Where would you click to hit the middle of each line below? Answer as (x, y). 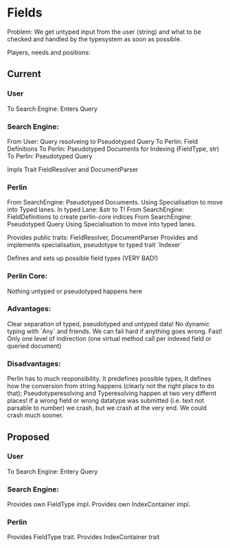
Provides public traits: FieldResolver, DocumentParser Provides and (102, 238)
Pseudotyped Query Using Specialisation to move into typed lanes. (102, 224)
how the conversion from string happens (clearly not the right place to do (111, 386)
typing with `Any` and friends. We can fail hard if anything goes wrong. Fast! (115, 331)
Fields (25, 13)
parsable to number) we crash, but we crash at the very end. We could (107, 408)
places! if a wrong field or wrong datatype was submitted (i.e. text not (106, 401)
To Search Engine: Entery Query (53, 471)
